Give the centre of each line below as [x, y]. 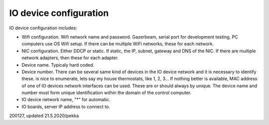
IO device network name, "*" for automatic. [66, 100]
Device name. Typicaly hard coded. [58, 65]
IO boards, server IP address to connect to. [66, 107]
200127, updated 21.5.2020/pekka [44, 116]
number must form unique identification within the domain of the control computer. [107, 93]
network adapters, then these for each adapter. [70, 58]
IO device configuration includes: [43, 28]
